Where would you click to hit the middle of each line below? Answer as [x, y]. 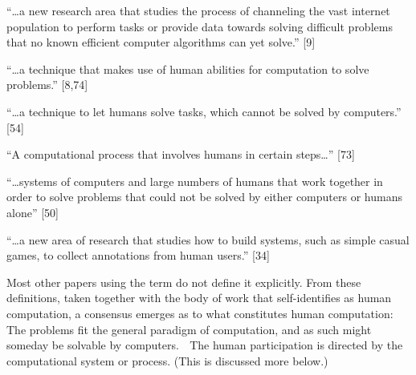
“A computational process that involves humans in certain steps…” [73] [181, 154]
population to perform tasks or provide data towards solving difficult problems [200, 26]
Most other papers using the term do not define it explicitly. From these [184, 282]
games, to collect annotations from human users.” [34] [138, 255]
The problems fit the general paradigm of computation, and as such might [189, 329]
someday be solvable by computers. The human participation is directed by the [205, 345]
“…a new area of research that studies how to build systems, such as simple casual [208, 239]
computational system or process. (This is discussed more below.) [167, 360]
